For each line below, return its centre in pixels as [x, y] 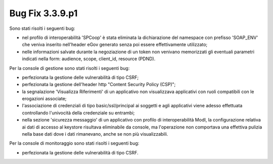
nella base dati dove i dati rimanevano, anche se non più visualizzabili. [95, 134]
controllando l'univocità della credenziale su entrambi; [78, 113]
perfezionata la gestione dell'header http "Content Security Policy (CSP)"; [99, 85]
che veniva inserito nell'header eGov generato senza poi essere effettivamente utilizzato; [115, 45]
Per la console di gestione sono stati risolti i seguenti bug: [70, 68]
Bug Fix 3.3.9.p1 [43, 13]
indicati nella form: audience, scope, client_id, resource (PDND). [89, 59]
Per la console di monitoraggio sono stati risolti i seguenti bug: [74, 143]
